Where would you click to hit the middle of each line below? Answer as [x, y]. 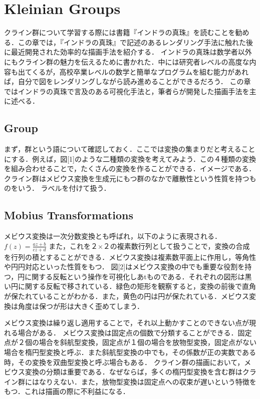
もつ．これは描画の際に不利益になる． [67, 391]
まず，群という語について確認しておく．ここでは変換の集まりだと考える [123, 149]
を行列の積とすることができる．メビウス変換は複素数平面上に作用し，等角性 [130, 257]
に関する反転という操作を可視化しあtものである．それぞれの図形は [135, 276]
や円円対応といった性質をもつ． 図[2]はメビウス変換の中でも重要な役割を [124, 267]
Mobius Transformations [69, 215]
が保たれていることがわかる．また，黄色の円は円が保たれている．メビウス [126, 296]
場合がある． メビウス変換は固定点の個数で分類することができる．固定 [135, 332]
